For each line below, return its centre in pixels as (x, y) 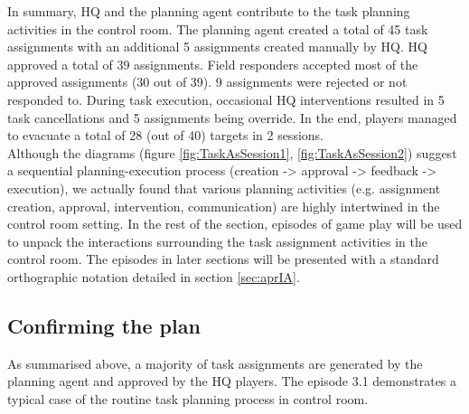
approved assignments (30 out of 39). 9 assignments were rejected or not (207, 82)
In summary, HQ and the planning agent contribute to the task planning (209, 11)
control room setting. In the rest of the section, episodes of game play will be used (235, 224)
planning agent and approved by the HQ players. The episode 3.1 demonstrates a (232, 381)
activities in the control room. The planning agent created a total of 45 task (218, 28)
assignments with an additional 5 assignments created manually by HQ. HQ (217, 47)
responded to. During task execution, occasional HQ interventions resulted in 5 (226, 99)
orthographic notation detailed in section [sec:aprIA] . (154, 276)
